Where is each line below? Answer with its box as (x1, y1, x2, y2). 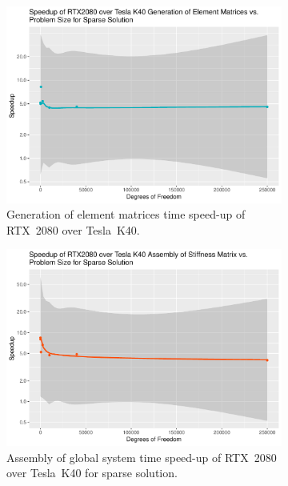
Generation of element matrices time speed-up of (6, 206, 246, 223)
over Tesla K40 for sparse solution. (6, 464, 178, 481)
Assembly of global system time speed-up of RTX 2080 (6, 448, 277, 465)
